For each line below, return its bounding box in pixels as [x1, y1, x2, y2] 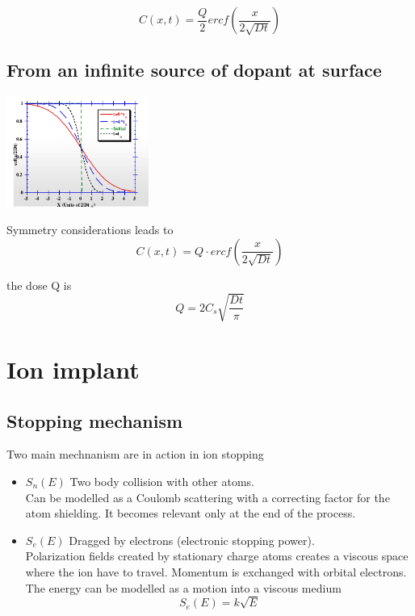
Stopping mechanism [6, 408, 183, 433]
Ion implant [6, 353, 140, 386]
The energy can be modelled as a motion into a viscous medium [25, 579, 342, 596]
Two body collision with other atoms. [69, 473, 255, 490]
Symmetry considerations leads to [6, 221, 174, 238]
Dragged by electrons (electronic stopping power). [69, 531, 315, 548]
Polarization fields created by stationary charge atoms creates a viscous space [25, 547, 409, 564]
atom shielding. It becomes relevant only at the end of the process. [25, 505, 356, 522]
